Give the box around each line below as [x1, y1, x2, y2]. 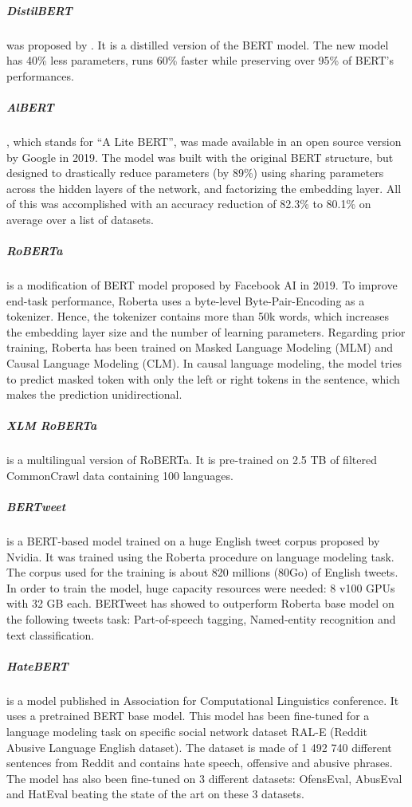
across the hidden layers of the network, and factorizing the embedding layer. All [6, 179, 402, 196]
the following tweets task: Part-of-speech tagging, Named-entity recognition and [6, 611, 396, 628]
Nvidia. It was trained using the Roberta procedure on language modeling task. [6, 548, 394, 565]
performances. [6, 67, 74, 84]
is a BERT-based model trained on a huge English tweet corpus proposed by [6, 533, 380, 549]
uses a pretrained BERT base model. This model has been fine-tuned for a [6, 707, 370, 724]
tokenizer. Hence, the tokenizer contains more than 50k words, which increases [6, 308, 389, 325]
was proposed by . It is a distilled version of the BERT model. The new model [6, 36, 389, 53]
